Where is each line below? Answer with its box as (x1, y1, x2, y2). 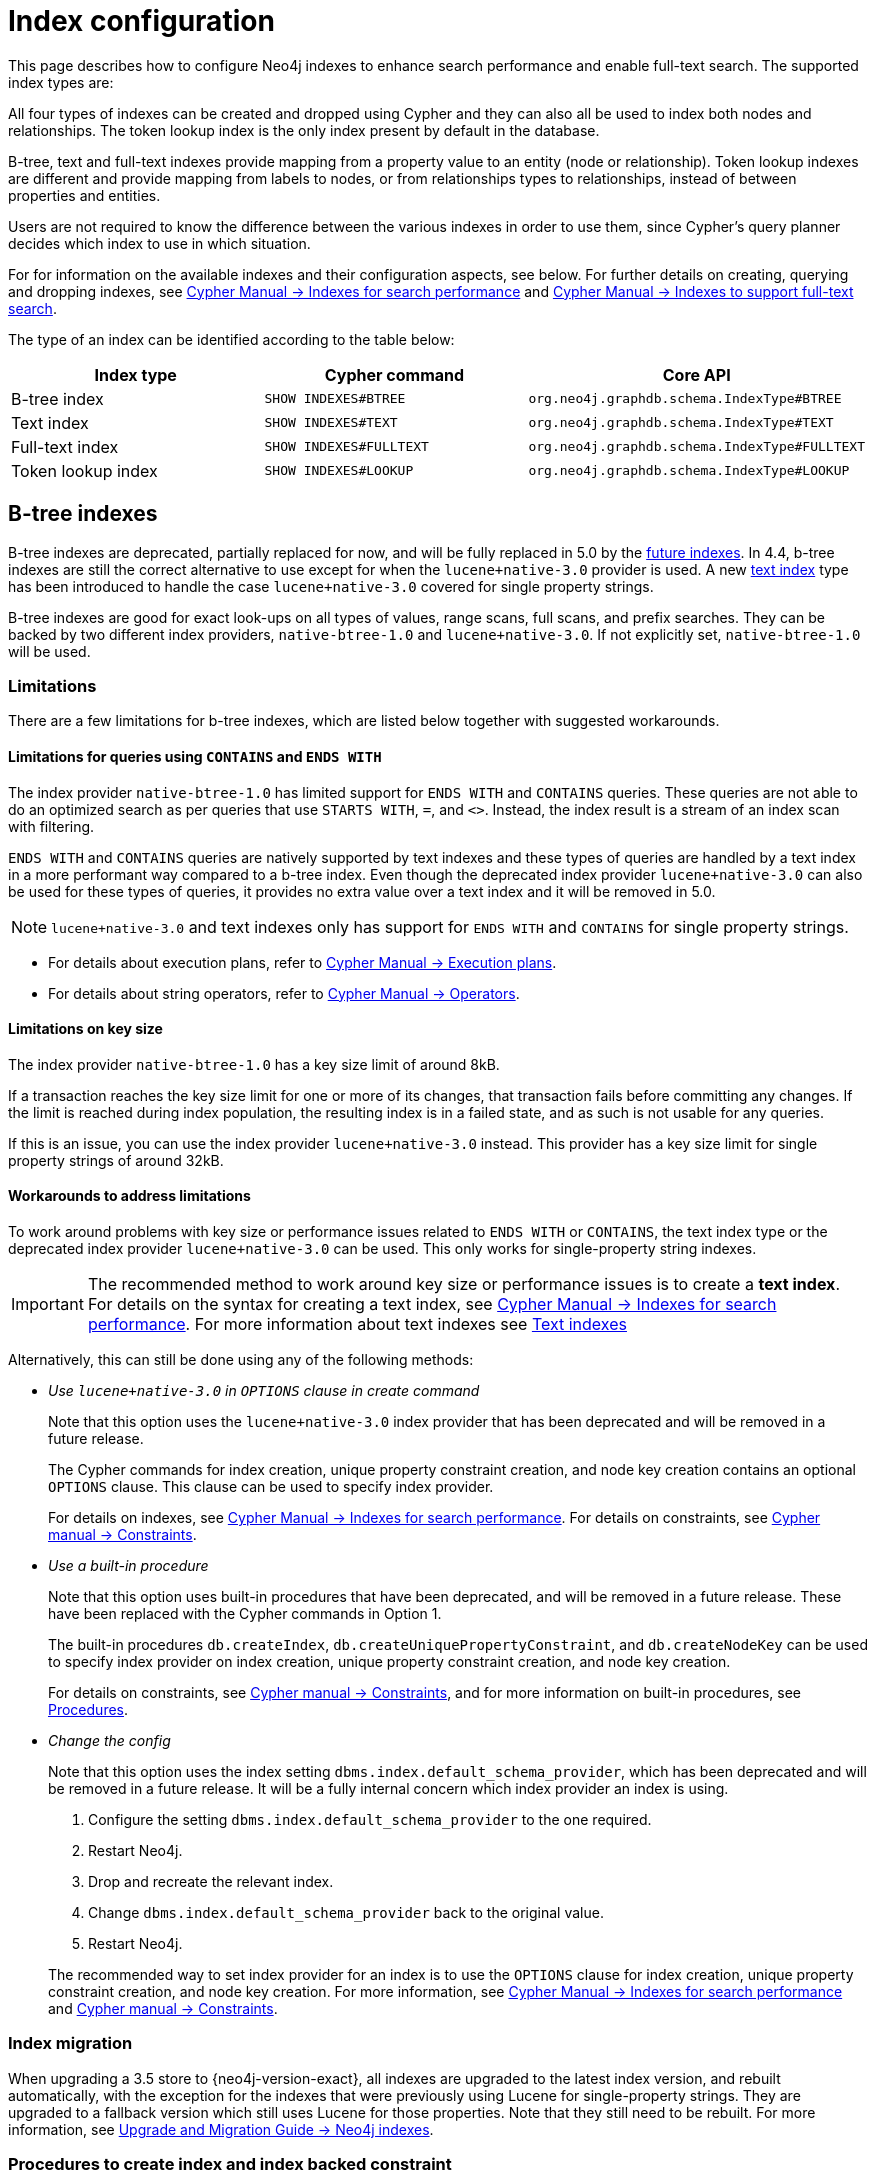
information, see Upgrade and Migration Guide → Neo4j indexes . (8, 2120, 434, 2138)
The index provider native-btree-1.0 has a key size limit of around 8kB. (8, 1055, 500, 1073)
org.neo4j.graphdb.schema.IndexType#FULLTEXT (528, 439, 865, 455)
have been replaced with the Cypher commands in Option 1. (48, 1605, 442, 1622)
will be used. (8, 642, 91, 660)
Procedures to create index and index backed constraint (8, 2154, 452, 2175)
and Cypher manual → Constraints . (48, 2000, 278, 2017)
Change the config (48, 1732, 171, 1749)
